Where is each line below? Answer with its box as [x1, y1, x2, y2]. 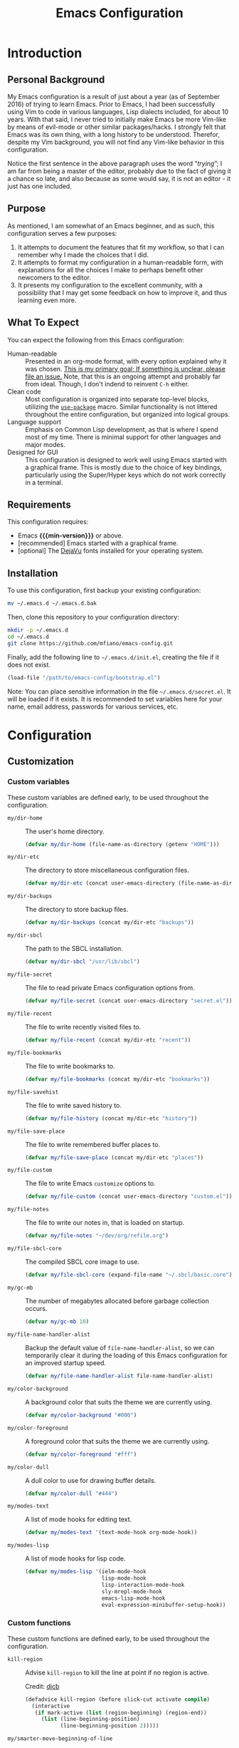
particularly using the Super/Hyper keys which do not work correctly [25, 471, 226, 479]
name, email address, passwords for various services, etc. [7, 702, 179, 711]
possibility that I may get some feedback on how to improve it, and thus [17, 288, 228, 297]
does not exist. [7, 660, 51, 669]
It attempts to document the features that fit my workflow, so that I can [17, 242, 225, 251]
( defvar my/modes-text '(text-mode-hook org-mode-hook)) [25, 1529, 198, 1536]
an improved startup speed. [25, 1358, 107, 1367]
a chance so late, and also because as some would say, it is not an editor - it [7, 175, 231, 182]
